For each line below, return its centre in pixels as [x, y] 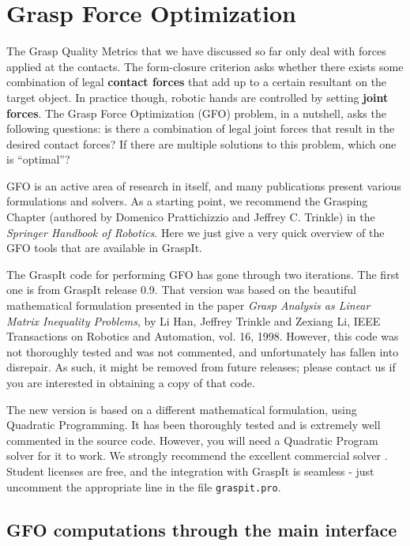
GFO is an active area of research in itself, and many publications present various [204, 185]
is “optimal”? [38, 159]
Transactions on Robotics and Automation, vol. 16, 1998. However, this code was [203, 336]
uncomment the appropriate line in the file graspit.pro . [144, 486]
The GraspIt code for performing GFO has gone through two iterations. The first [203, 274]
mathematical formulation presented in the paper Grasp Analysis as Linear [188, 305]
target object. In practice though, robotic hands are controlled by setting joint [197, 97]
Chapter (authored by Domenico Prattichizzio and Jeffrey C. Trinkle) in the [191, 217]
